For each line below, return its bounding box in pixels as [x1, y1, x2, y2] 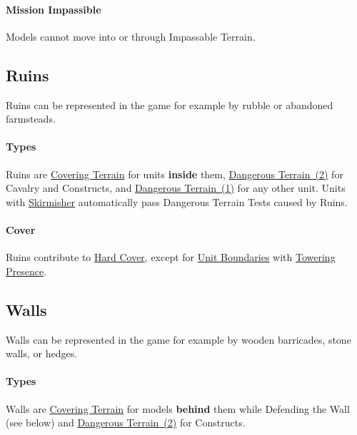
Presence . [6, 263, 47, 278]
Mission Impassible [6, 1, 101, 16]
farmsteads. [6, 111, 56, 126]
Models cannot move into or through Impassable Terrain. [6, 29, 256, 43]
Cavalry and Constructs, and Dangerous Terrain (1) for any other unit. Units [6, 180, 346, 195]
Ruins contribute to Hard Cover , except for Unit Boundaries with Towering [6, 250, 336, 265]
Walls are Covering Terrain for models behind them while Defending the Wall [6, 401, 350, 416]
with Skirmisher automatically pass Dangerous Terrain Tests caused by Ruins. [6, 194, 348, 209]
